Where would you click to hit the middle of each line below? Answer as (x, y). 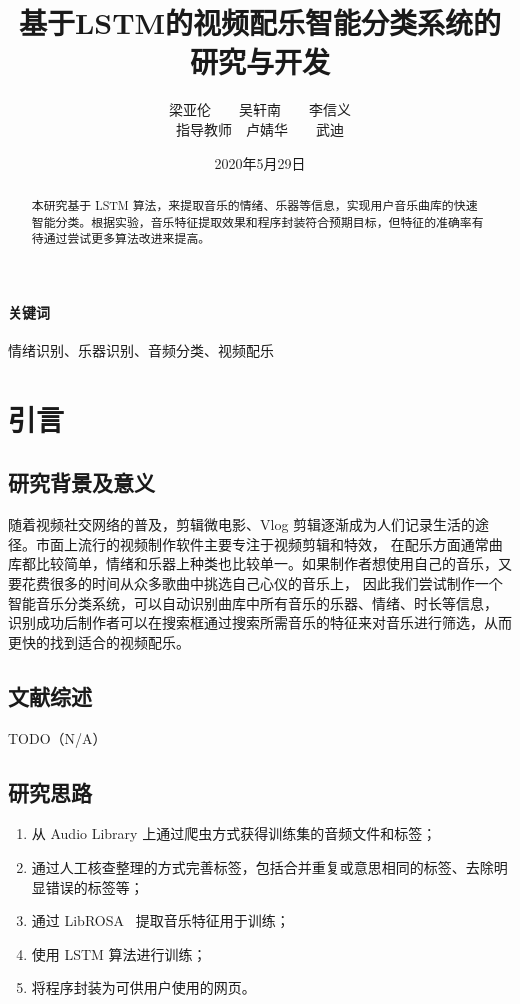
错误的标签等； (94, 886)
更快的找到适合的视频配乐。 (99, 641)
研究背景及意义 (81, 482)
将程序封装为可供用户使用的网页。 (143, 987)
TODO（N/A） (57, 737)
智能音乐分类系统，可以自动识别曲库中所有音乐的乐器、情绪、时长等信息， (253, 602)
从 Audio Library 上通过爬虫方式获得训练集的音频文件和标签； (234, 833)
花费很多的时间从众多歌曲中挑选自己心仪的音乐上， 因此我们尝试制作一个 (262, 583)
